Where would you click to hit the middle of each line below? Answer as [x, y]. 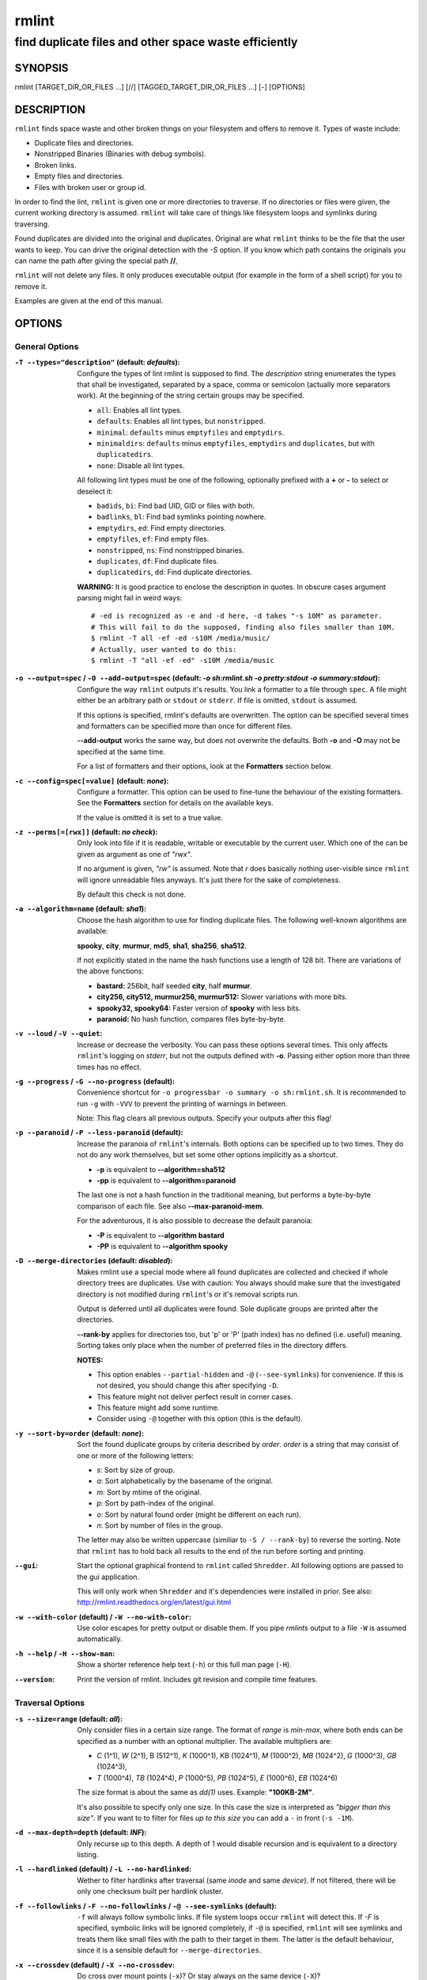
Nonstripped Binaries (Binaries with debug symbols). [121, 154]
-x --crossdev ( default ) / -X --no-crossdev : [95, 1965]
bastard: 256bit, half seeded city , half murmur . [174, 985]
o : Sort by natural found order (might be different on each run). [199, 1514]
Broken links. [55, 165]
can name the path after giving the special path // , [96, 261]
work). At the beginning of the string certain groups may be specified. [191, 395]
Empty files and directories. [79, 176]
